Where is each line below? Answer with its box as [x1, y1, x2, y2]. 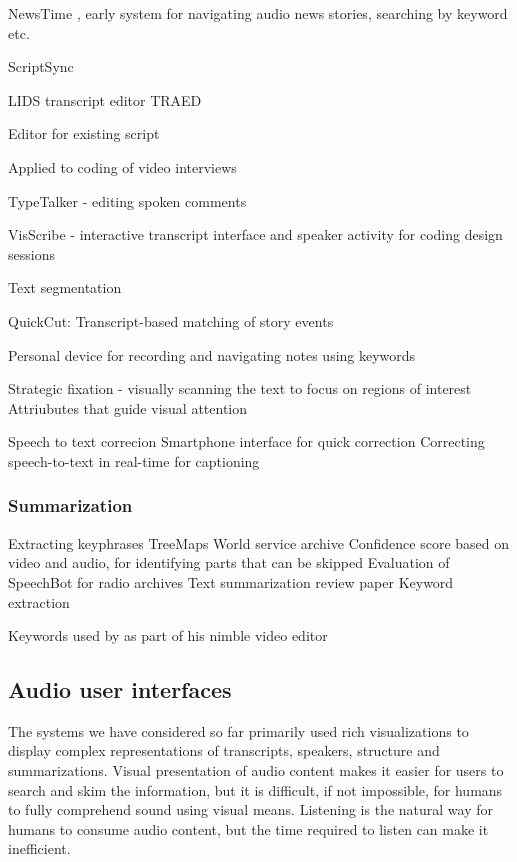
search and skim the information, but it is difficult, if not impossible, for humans [8, 779, 503, 800]
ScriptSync [8, 56, 74, 77]
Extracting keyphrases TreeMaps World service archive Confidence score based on [8, 532, 510, 553]
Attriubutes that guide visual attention [8, 397, 248, 418]
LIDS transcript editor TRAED [8, 89, 202, 110]
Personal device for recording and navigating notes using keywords [8, 344, 416, 365]
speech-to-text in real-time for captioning [8, 450, 260, 471]
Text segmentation [8, 277, 122, 298]
